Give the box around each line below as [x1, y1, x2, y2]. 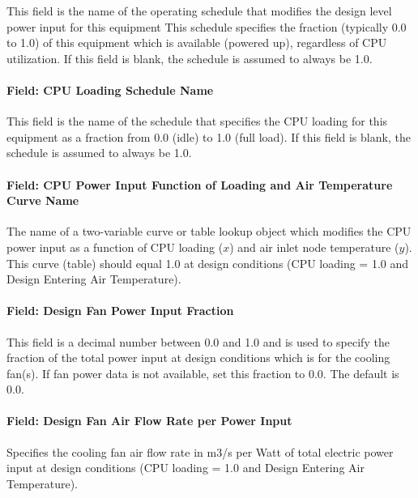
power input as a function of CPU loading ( [6, 238, 224, 255]
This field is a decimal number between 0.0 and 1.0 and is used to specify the [6, 333, 390, 350]
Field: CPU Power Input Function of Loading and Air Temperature [6, 176, 393, 193]
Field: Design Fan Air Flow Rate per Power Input [6, 412, 292, 429]
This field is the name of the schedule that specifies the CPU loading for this [6, 113, 388, 130]
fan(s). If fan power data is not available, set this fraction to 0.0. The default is [6, 364, 399, 381]
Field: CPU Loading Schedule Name [6, 81, 214, 98]
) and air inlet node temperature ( [229, 238, 399, 255]
